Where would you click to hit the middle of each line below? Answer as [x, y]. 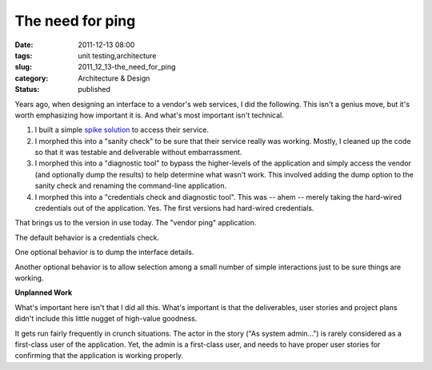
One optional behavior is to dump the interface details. [104, 253]
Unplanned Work [44, 292]
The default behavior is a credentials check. [87, 237]
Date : [24, 45]
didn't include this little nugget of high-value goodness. [106, 319]
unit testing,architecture [117, 55]
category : [32, 78]
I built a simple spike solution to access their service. [122, 130]
